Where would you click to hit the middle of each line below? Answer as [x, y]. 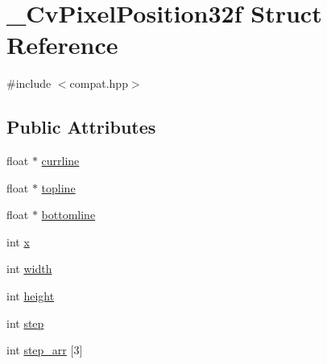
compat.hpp [99, 83]
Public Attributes [81, 127]
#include [29, 83]
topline [58, 187]
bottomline [68, 215]
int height [31, 296]
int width [29, 269]
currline [60, 161]
